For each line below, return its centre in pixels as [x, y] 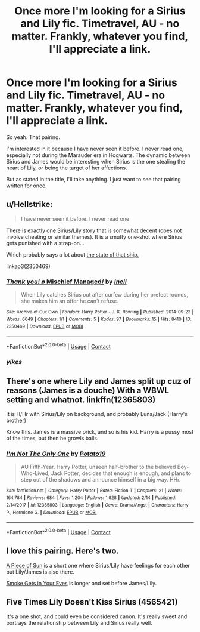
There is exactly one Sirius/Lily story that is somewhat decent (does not [94, 230]
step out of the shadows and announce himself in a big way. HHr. [101, 479]
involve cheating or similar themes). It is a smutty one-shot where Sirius [94, 236]
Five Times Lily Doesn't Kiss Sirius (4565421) [92, 602]
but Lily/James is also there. [40, 572]
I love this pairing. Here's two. [62, 551]
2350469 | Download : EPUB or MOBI [45, 326]
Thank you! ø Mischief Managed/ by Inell [66, 282]
